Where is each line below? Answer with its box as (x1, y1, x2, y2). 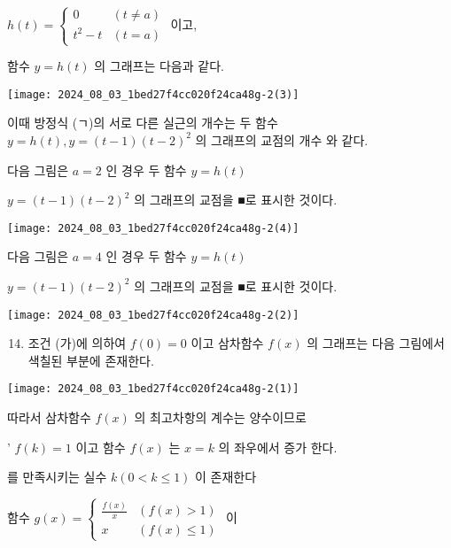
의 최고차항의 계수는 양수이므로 (134, 408, 307, 427)
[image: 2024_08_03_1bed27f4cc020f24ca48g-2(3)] (7, 88, 299, 101)
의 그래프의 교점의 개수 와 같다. (195, 130, 369, 149)
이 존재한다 (195, 467, 257, 486)
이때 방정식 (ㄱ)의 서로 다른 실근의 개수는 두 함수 (7, 113, 278, 132)
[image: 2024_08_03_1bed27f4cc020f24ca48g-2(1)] (7, 382, 299, 396)
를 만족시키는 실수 (7, 467, 107, 486)
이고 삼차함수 (191, 334, 264, 352)
